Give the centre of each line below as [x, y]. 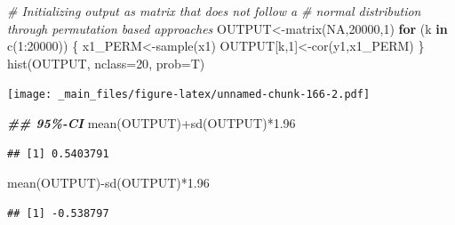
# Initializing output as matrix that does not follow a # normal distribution [214, 11]
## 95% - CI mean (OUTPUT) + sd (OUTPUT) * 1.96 [152, 123]
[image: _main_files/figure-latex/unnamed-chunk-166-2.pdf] [189, 95]
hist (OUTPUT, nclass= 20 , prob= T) [106, 63]
